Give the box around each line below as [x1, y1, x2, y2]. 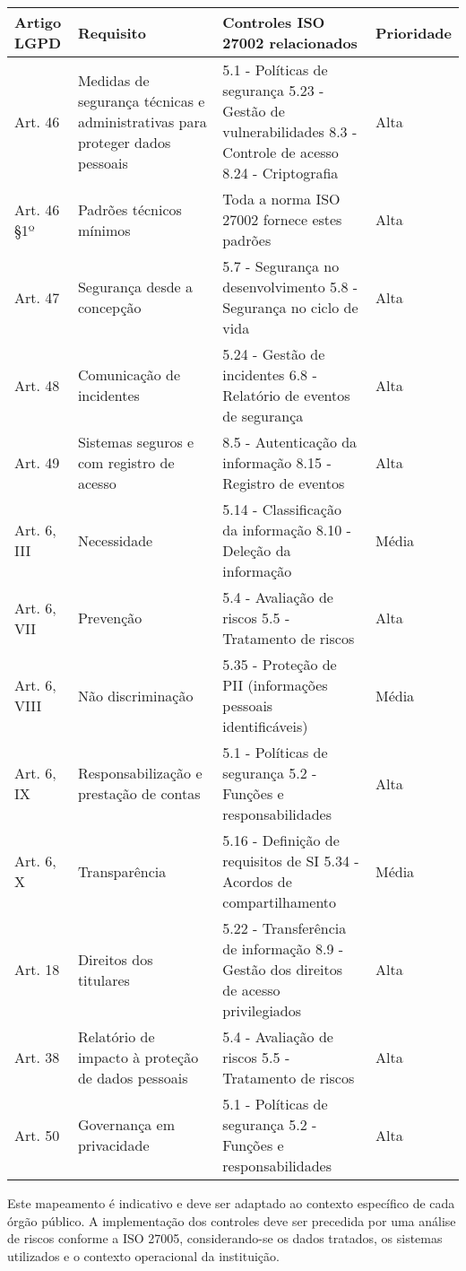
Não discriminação [77, 684, 194, 706]
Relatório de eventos [222, 385, 350, 405]
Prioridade [375, 22, 452, 43]
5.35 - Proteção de [222, 654, 337, 675]
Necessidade [77, 529, 153, 551]
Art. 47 [14, 286, 60, 308]
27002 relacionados [222, 32, 358, 53]
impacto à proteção [77, 1047, 199, 1067]
